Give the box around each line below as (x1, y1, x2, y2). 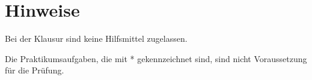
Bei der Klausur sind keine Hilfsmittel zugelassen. (5, 32, 188, 45)
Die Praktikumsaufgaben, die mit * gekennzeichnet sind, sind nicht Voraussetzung (5, 52, 307, 64)
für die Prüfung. (5, 64, 64, 76)
